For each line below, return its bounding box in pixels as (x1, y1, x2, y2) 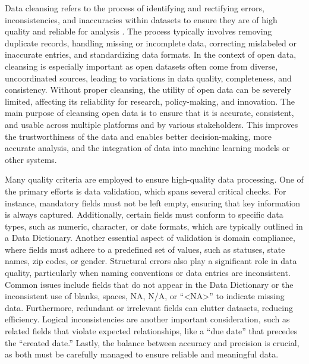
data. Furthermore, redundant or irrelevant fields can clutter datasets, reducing (5, 301, 293, 313)
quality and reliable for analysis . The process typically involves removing (5, 25, 272, 37)
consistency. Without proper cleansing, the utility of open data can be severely (5, 83, 291, 96)
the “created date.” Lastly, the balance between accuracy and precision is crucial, (5, 336, 299, 349)
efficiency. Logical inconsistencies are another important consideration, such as (5, 313, 290, 325)
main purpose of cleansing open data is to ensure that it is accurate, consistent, (5, 106, 294, 119)
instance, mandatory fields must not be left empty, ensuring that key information (5, 196, 301, 209)
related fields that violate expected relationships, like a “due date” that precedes (5, 325, 298, 337)
